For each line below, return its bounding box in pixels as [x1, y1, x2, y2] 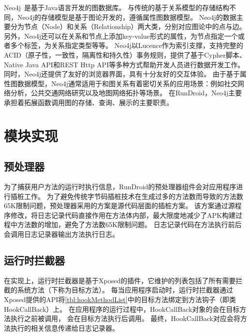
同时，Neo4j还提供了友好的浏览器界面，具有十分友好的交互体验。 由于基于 [4, 69, 240, 79]
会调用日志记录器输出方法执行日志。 [4, 229, 119, 239]
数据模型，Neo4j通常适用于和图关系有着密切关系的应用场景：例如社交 [17, 78, 237, 88]
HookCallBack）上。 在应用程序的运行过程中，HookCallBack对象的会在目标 [4, 304, 240, 314]
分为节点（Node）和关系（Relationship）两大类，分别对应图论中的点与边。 [10, 21, 246, 31]
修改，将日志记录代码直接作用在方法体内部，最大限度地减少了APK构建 [10, 210, 236, 220]
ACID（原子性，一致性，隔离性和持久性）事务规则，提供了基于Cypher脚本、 [4, 49, 246, 60]
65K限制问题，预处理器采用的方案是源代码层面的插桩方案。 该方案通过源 [4, 200, 235, 211]
